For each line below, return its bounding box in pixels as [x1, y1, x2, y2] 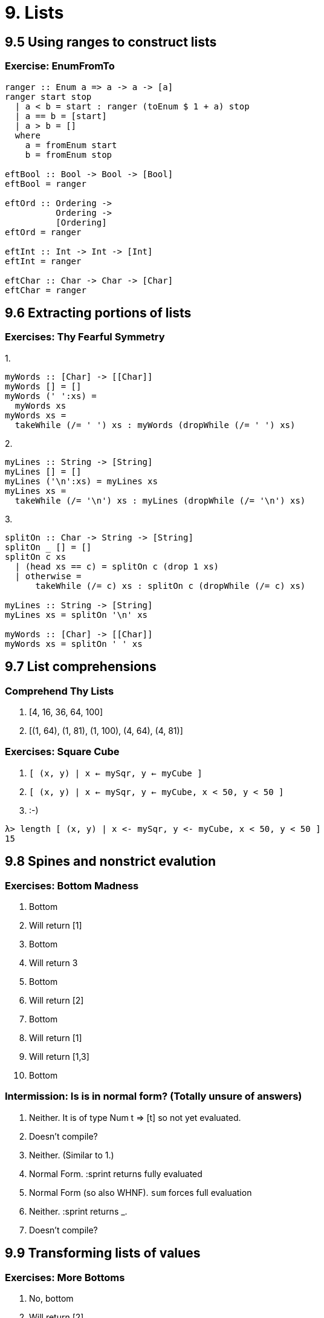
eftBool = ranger [5, 178, 86, 189]
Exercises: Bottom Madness [5, 879, 139, 892]
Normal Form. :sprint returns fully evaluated [29, 1168, 202, 1179]
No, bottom [29, 1293, 74, 1303]
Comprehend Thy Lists [5, 684, 114, 697]
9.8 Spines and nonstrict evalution [5, 854, 216, 869]
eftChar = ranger [5, 285, 86, 295]
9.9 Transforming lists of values [5, 1245, 201, 1261]
